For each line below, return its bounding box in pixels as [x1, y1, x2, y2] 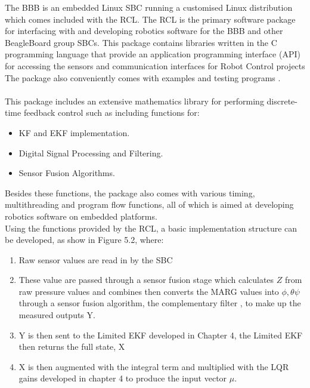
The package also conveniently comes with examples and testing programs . [5, 71, 281, 84]
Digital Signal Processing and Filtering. [18, 146, 163, 159]
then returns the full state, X [18, 340, 125, 353]
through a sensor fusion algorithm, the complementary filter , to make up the [18, 297, 301, 309]
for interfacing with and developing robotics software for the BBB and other [5, 24, 283, 37]
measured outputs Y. [18, 309, 95, 321]
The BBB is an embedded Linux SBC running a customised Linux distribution [5, 1, 293, 13]
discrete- [266, 94, 297, 107]
